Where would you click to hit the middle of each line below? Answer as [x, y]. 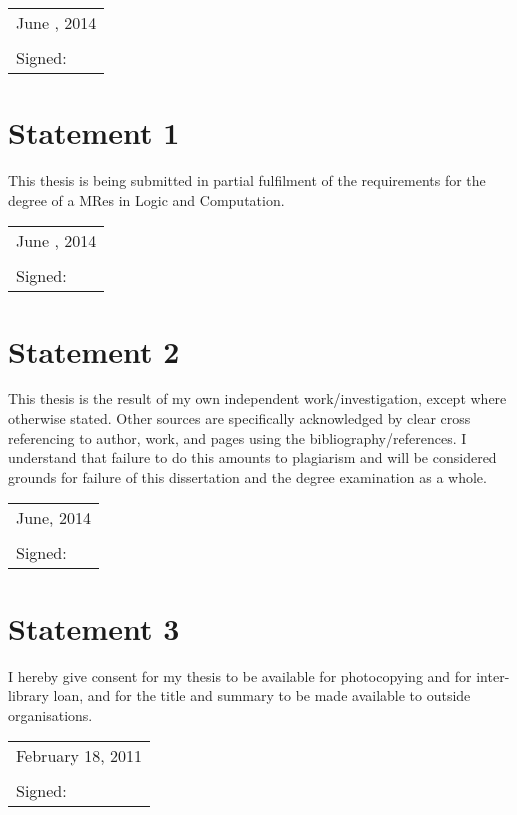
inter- [493, 675]
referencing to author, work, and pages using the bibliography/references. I [237, 437]
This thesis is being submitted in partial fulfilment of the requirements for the [247, 180]
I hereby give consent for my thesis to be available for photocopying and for [240, 675]
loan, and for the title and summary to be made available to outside [262, 695]
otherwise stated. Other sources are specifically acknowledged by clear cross [239, 418]
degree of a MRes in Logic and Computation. [146, 199]
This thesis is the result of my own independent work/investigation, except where [257, 398]
